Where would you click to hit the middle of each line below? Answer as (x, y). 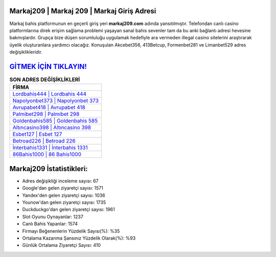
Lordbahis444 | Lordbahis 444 (50, 94)
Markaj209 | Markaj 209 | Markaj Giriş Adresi (83, 11)
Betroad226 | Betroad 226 (44, 141)
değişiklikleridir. (26, 52)
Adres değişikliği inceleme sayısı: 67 (61, 181)
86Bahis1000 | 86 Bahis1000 (47, 154)
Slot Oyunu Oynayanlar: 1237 (53, 217)
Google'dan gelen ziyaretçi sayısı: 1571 (63, 188)
